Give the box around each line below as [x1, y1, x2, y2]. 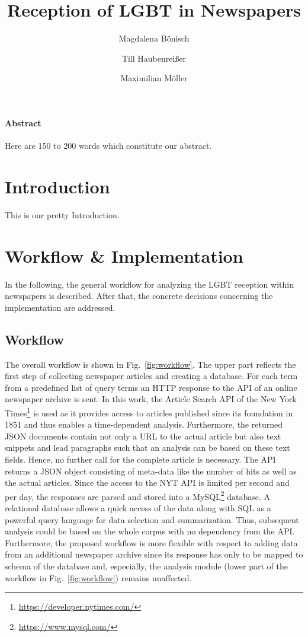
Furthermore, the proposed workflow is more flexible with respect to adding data [5, 536, 298, 549]
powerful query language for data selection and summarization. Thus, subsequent [5, 513, 299, 525]
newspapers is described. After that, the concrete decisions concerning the [5, 289, 273, 302]
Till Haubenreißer [121, 52, 187, 64]
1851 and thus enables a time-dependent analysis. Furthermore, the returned [5, 418, 283, 431]
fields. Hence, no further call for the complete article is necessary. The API [5, 453, 276, 465]
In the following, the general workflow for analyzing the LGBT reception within [5, 278, 294, 290]
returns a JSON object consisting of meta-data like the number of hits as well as [5, 464, 297, 477]
